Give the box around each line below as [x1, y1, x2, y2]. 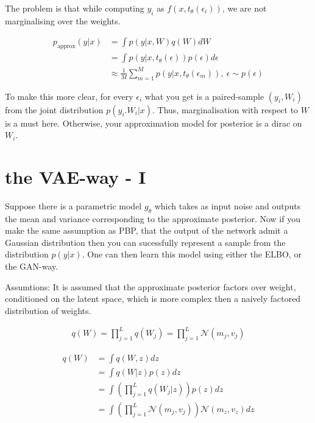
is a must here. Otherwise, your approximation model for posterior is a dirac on [5, 116, 302, 129]
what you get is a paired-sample [144, 89, 264, 102]
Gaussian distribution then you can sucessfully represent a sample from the [5, 236, 286, 248]
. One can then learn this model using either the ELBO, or [82, 248, 302, 260]
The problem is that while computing [5, 2, 144, 14]
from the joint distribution [5, 103, 104, 116]
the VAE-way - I [5, 164, 146, 189]
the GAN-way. [5, 260, 58, 273]
